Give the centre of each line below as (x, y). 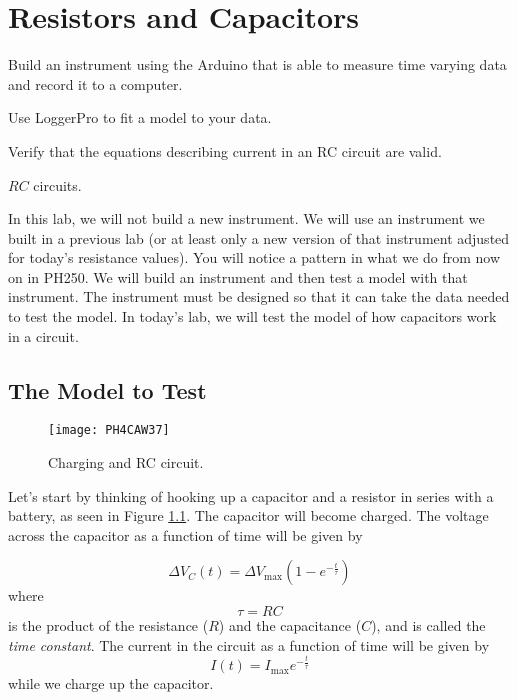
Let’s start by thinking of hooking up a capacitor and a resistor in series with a (251, 495)
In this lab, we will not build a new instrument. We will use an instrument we (246, 218)
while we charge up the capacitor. (111, 683)
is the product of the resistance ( (108, 625)
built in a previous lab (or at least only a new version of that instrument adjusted (259, 237)
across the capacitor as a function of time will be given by (185, 534)
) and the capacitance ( (290, 625)
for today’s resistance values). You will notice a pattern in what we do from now (254, 257)
